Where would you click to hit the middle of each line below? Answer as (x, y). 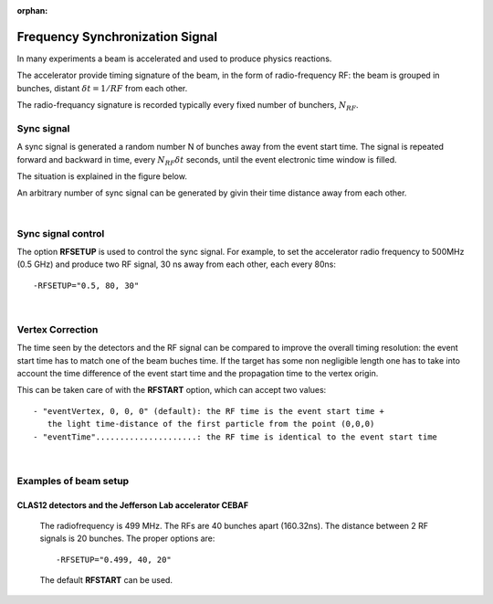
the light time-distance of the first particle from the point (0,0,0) (211, 424)
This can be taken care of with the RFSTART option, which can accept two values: (172, 390)
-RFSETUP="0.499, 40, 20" (114, 559)
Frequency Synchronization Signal (117, 37)
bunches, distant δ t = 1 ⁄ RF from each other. (102, 88)
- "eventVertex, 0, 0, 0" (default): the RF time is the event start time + (209, 411)
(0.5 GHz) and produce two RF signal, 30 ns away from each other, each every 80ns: (177, 264)
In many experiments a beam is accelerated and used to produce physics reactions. (174, 58)
